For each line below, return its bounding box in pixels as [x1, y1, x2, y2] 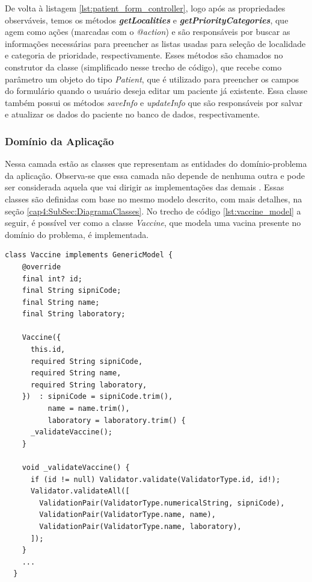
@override [22, 262, 61, 271]
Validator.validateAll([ [30, 487, 130, 496]
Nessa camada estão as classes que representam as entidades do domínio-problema [5, 157, 307, 170]
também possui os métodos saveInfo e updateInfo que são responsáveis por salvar [5, 96, 303, 108]
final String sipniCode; [22, 286, 121, 295]
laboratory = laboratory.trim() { [47, 416, 186, 425]
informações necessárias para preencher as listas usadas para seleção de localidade [5, 37, 306, 49]
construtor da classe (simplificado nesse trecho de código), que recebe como [5, 60, 282, 73]
